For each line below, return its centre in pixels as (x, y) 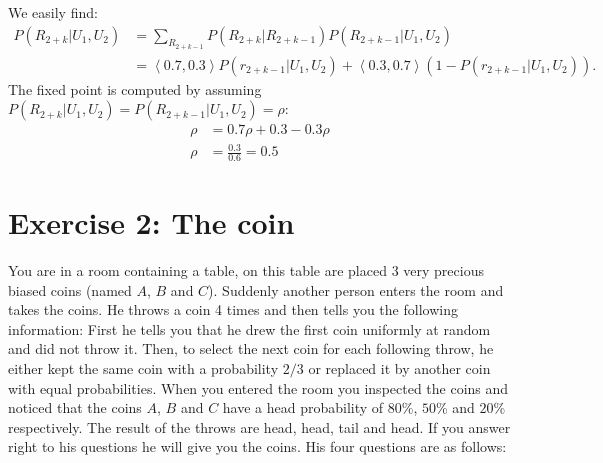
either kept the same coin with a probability (143, 367)
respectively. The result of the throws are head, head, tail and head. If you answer (259, 426)
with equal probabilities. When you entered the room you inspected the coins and (258, 387)
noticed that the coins (75, 407)
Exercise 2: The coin (151, 222)
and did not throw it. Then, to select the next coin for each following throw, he (251, 348)
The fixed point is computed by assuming (135, 88)
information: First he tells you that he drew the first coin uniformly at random (249, 328)
